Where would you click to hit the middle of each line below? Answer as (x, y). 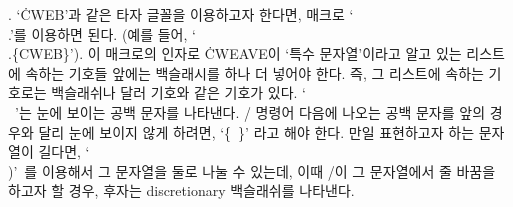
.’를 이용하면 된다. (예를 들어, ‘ (102, 33)
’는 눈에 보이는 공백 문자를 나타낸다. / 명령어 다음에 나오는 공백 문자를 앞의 (250, 111)
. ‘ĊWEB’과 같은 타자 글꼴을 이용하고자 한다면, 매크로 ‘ (181, 14)
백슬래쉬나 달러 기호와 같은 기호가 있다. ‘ (179, 92)
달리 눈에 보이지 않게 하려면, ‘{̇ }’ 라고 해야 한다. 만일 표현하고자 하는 (256, 131)
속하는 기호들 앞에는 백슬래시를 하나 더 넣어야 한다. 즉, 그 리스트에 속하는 (254, 72)
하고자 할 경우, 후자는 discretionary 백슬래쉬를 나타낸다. (181, 190)
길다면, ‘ (64, 151)
